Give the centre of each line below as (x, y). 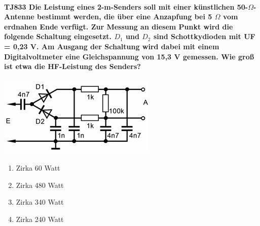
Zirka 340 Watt (40, 202)
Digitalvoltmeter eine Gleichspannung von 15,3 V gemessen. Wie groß (129, 56)
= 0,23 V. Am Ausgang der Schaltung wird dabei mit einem (112, 46)
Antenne (19, 17)
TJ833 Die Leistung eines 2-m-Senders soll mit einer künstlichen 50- (126, 6)
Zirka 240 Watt (40, 219)
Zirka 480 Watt (40, 185)
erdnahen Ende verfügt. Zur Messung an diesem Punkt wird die (119, 26)
